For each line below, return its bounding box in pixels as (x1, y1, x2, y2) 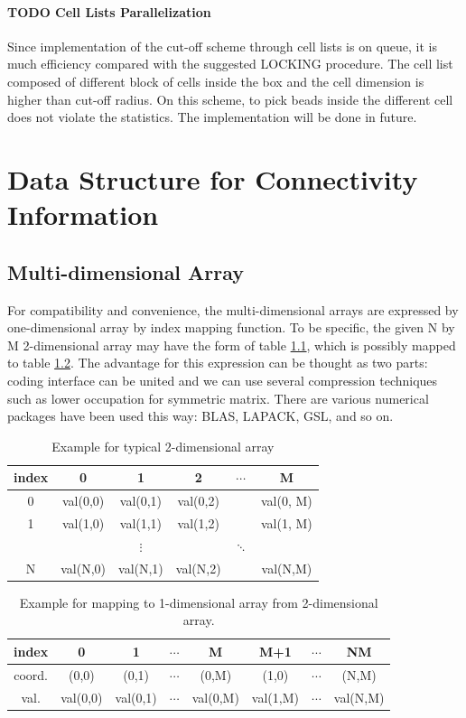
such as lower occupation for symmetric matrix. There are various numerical (7, 388, 429, 407)
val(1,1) (119, 513, 163, 532)
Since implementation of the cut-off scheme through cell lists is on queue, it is (7, 36, 437, 55)
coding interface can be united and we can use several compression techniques (7, 370, 438, 389)
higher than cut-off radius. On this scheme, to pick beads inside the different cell (7, 89, 453, 108)
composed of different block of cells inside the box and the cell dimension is (7, 71, 424, 90)
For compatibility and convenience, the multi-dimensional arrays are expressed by (7, 300, 459, 319)
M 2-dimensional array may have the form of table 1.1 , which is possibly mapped (7, 335, 456, 354)
